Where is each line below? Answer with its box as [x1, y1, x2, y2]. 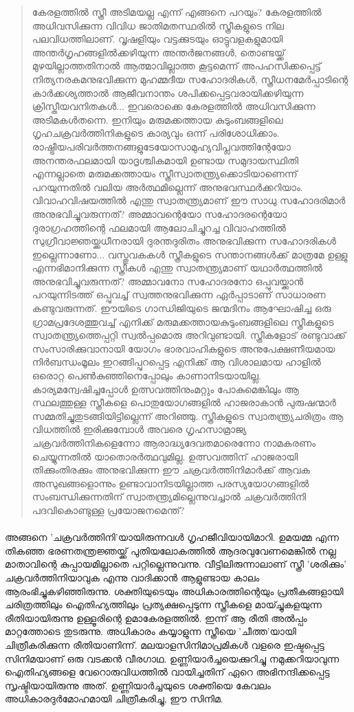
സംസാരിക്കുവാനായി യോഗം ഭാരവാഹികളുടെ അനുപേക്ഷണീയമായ [32, 341, 335, 355]
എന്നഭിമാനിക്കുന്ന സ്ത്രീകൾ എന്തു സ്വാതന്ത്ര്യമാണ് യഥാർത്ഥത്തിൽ [32, 260, 322, 275]
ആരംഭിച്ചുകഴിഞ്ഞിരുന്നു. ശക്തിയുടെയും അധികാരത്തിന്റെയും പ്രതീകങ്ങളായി [5, 583, 344, 598]
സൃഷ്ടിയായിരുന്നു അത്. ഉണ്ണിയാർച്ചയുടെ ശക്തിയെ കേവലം [5, 678, 271, 692]
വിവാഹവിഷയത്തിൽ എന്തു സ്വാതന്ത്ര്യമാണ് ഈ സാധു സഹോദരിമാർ [32, 193, 346, 208]
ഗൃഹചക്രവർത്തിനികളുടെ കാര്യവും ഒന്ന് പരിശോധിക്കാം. [32, 126, 280, 140]
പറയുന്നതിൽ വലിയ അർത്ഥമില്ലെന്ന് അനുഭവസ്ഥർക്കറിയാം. [32, 179, 303, 194]
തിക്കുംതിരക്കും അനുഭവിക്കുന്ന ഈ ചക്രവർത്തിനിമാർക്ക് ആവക [32, 463, 310, 477]
